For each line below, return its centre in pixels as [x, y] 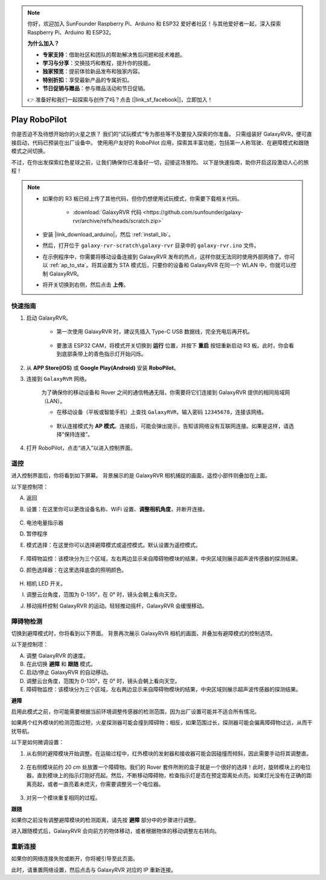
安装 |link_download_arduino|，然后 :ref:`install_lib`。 [108, 234]
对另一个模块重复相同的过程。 [63, 798]
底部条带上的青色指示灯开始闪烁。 [104, 354]
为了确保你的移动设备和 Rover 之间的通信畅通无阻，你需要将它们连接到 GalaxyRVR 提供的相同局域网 [166, 392]
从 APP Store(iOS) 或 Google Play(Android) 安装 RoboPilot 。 [103, 367]
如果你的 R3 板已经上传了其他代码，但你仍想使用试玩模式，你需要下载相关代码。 [142, 198]
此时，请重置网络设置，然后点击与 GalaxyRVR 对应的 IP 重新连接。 [94, 870]
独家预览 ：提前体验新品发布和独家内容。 [93, 71]
